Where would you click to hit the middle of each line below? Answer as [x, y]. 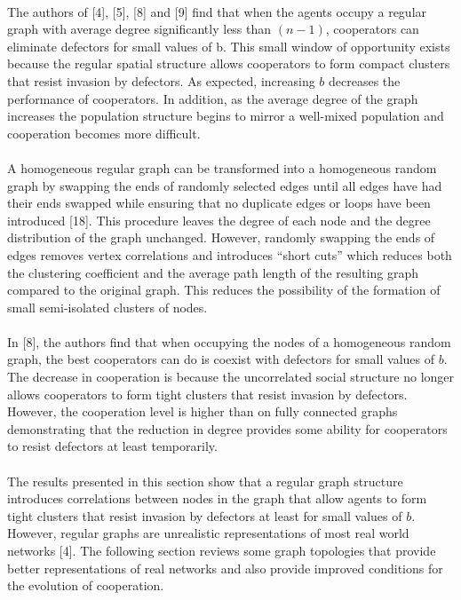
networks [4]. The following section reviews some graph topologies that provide [222, 550]
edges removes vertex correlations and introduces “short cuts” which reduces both [230, 254]
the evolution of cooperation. [86, 585]
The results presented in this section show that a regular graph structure [205, 481]
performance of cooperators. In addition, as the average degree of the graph [213, 98]
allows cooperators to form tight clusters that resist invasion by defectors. [207, 394]
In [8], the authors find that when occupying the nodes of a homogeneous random [229, 341]
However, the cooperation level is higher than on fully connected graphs [203, 411]
